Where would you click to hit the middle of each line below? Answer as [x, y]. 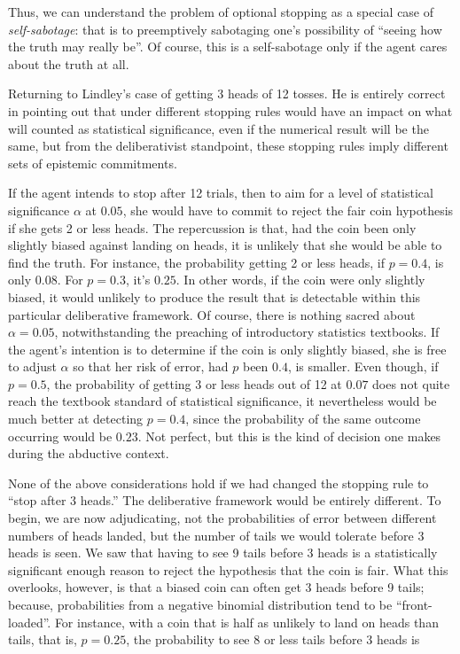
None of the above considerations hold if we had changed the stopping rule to [218, 483]
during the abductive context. [89, 453]
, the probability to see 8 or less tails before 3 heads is [273, 639]
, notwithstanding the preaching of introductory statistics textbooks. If [247, 332]
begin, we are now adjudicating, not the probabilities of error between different [222, 518]
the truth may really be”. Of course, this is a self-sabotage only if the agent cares [228, 47]
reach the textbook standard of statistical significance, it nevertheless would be [222, 401]
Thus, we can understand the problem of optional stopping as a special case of [221, 12]
